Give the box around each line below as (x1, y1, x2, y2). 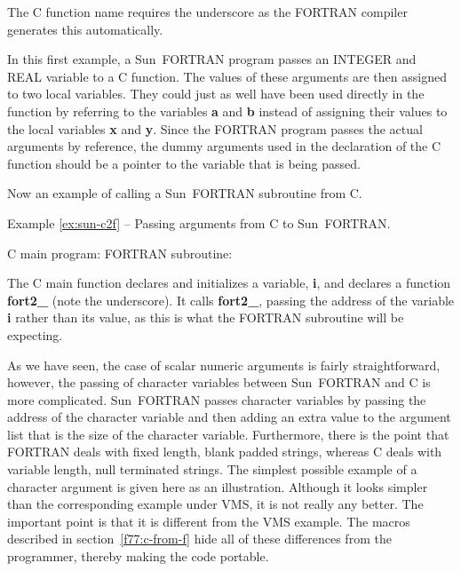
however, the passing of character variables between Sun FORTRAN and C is (7, 373, 431, 392)
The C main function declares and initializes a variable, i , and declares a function (7, 274, 451, 292)
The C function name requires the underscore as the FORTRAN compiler (7, 3, 408, 20)
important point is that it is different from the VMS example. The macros (7, 512, 410, 530)
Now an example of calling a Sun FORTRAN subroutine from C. (7, 184, 362, 202)
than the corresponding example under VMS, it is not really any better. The (7, 495, 424, 513)
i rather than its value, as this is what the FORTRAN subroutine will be (7, 308, 404, 327)
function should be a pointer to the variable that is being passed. (7, 154, 361, 172)
